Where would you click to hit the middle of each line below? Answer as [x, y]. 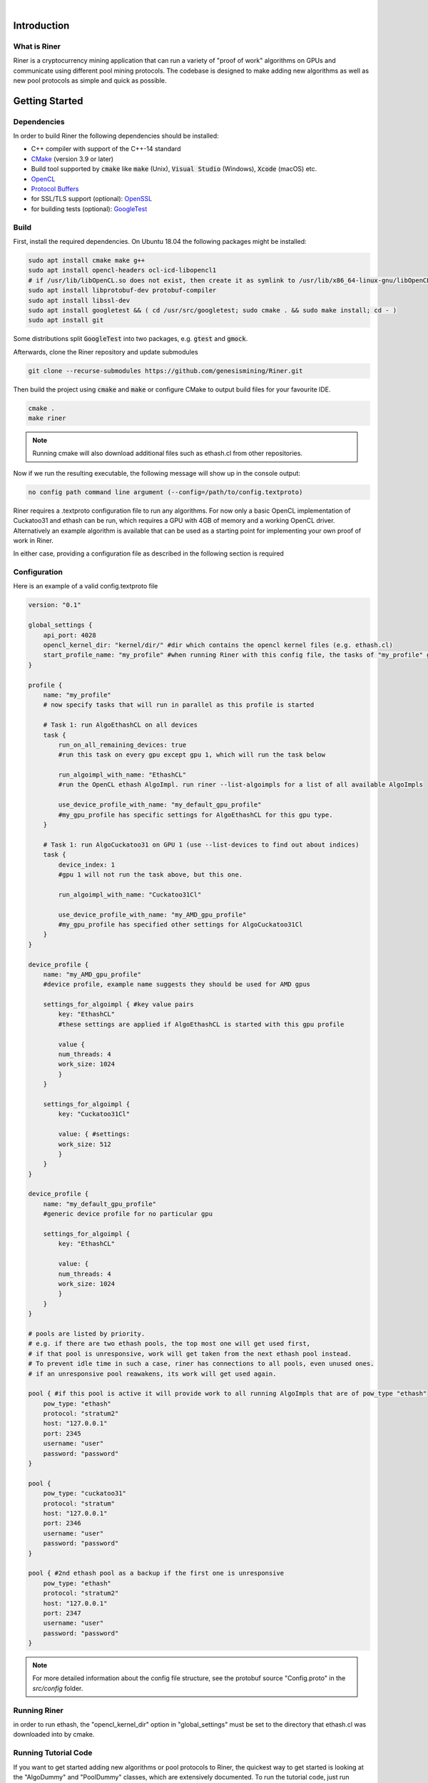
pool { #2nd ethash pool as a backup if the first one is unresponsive [156, 1573]
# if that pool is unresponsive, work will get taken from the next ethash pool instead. [190, 1354]
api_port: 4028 [70, 635]
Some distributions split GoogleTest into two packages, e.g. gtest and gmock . [131, 339]
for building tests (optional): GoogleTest [89, 209]
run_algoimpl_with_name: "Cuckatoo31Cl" [130, 894]
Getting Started [48, 101]
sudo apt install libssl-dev [79, 300]
